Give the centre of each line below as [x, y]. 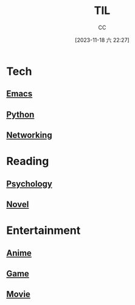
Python [20, 114]
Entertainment [43, 230]
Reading [28, 161]
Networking [29, 135]
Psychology [29, 184]
